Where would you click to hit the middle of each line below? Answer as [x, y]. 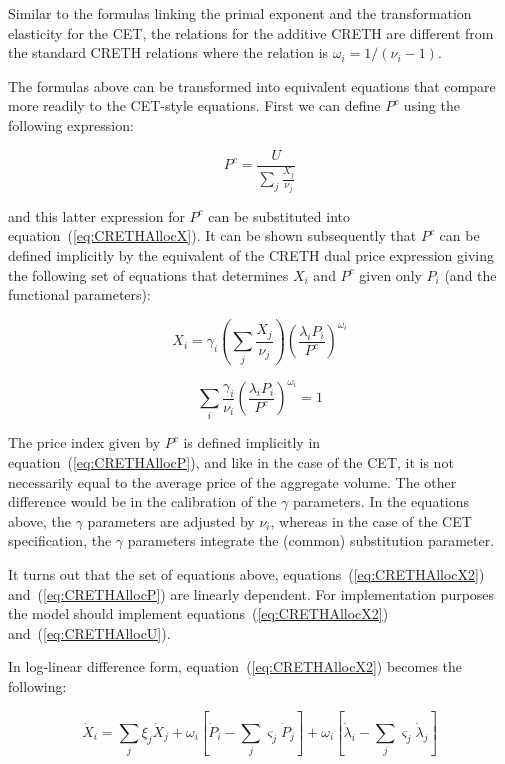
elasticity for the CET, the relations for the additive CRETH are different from [251, 32]
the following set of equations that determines [148, 274]
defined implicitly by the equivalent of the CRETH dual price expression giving [251, 255]
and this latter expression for [96, 215]
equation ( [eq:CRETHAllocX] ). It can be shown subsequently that [212, 235]
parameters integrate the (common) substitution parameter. [311, 540]
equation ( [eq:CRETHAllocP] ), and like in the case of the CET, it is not [231, 462]
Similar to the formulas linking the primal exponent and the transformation [240, 13]
